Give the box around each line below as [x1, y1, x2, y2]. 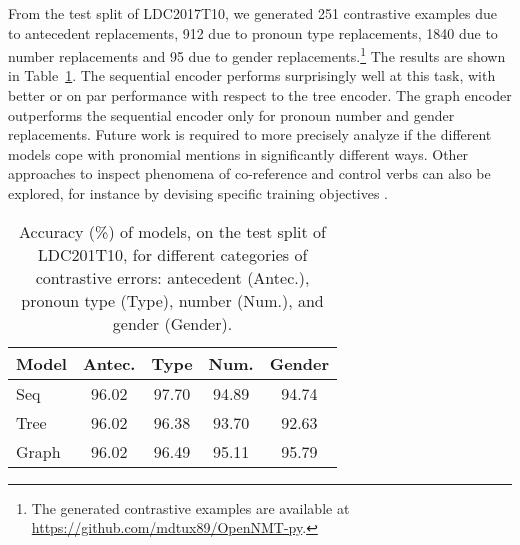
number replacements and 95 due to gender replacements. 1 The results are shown [8, 43, 506, 66]
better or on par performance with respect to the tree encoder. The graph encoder [8, 85, 512, 106]
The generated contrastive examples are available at [31, 497, 350, 518]
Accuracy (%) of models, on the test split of [19, 219, 326, 243]
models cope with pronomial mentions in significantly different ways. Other [8, 143, 469, 164]
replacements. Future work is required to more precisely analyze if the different [8, 124, 492, 145]
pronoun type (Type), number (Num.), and [21, 288, 324, 312]
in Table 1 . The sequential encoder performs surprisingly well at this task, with [8, 65, 496, 86]
